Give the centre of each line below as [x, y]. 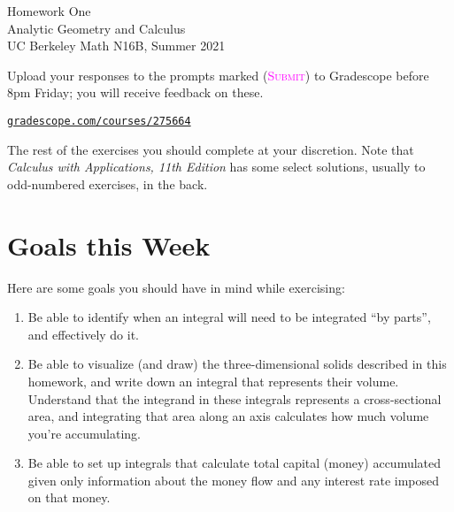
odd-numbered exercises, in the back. [108, 183]
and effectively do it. [84, 334]
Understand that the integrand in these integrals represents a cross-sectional [235, 398]
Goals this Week [109, 245]
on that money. [69, 497]
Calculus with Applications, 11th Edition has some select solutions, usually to [216, 167]
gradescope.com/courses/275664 [99, 121]
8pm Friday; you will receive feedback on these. [135, 92]
